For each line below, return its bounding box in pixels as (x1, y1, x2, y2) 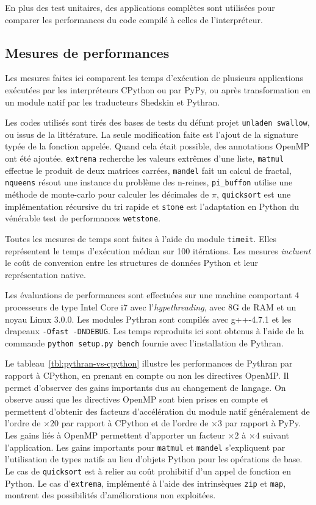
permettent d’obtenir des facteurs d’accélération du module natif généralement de (5, 404, 310, 417)
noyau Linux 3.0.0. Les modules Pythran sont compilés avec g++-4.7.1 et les (5, 312, 292, 325)
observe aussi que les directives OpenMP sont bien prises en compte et (5, 393, 268, 406)
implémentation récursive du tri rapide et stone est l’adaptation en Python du (5, 199, 300, 212)
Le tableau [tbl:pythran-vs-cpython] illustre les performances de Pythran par (5, 357, 293, 370)
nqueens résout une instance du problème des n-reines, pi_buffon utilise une (5, 176, 293, 188)
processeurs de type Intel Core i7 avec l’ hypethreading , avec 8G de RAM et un (5, 300, 296, 313)
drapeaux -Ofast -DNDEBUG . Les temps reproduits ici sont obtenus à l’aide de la (5, 324, 304, 337)
